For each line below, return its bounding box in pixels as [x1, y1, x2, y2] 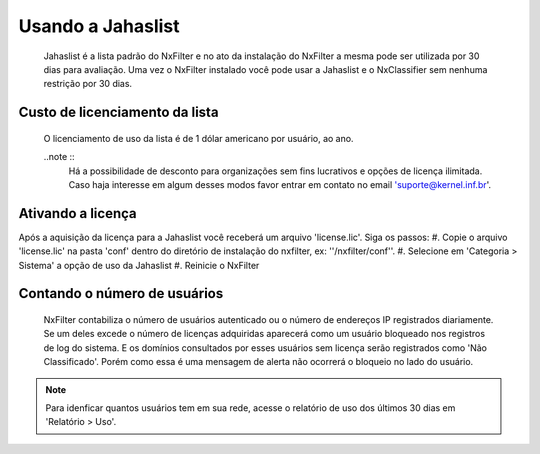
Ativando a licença [18, 205, 137, 222]
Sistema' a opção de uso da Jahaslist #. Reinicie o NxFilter [18, 259, 260, 271]
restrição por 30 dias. [43, 78, 133, 90]
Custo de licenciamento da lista [18, 104, 219, 121]
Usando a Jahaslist [18, 15, 180, 37]
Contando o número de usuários [18, 285, 224, 302]
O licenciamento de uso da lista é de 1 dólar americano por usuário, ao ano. [43, 132, 354, 144]
